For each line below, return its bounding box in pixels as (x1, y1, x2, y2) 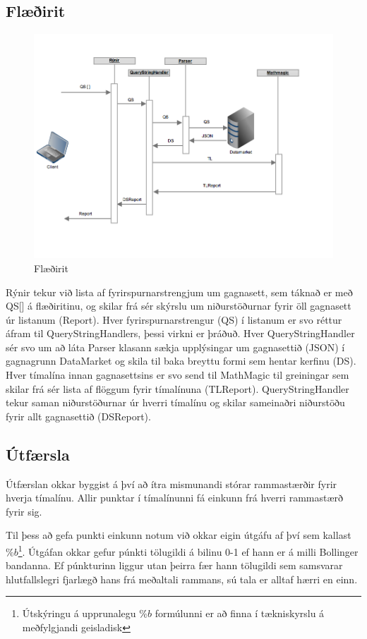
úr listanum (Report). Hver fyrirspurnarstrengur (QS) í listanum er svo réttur (6, 312, 342, 327)
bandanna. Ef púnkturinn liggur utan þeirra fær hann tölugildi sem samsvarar (6, 558, 343, 573)
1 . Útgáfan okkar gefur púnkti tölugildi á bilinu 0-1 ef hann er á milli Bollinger (18, 542, 359, 559)
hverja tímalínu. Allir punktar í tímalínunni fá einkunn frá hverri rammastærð (6, 490, 344, 505)
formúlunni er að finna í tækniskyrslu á (155, 606, 325, 621)
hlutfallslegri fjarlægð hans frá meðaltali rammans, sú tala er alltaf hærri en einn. (6, 571, 358, 586)
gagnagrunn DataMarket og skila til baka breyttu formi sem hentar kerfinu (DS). (6, 353, 356, 368)
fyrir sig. (6, 504, 42, 518)
